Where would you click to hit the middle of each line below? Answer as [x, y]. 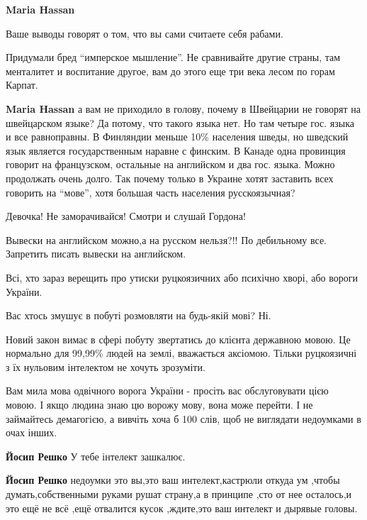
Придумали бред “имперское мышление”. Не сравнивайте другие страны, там [173, 57]
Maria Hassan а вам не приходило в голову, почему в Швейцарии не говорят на [183, 108]
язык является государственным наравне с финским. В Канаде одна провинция [176, 150]
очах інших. [32, 432]
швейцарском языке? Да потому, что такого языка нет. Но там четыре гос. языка [180, 122]
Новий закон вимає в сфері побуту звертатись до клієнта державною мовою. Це [178, 339]
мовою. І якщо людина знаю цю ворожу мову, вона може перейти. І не [159, 405]
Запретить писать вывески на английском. [96, 254]
